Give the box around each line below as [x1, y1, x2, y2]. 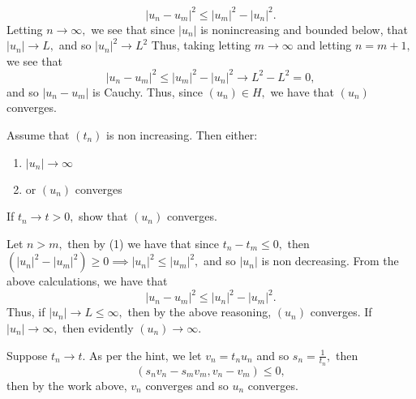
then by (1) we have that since [67, 234, 220, 251]
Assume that [6, 126, 70, 143]
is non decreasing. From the [261, 252, 399, 269]
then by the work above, [6, 376, 127, 393]
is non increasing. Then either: [106, 126, 258, 143]
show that [79, 208, 128, 225]
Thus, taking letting [151, 36, 251, 54]
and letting [297, 36, 352, 54]
